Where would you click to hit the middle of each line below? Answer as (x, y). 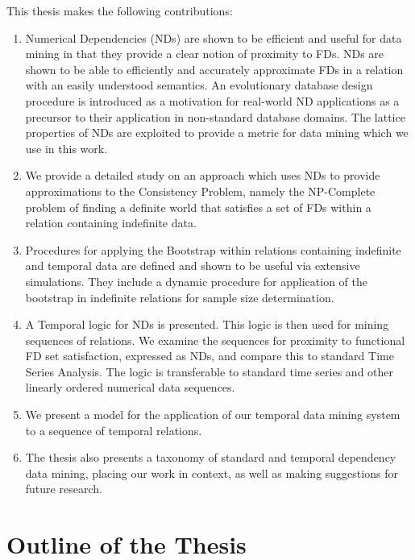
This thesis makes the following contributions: (120, 10)
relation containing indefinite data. (111, 223)
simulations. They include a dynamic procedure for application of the (196, 281)
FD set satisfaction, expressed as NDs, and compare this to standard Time (210, 356)
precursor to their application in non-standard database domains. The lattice (215, 116)
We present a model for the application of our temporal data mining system (213, 415)
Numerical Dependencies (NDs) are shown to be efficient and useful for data (214, 37)
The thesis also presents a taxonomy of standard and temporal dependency (211, 457)
